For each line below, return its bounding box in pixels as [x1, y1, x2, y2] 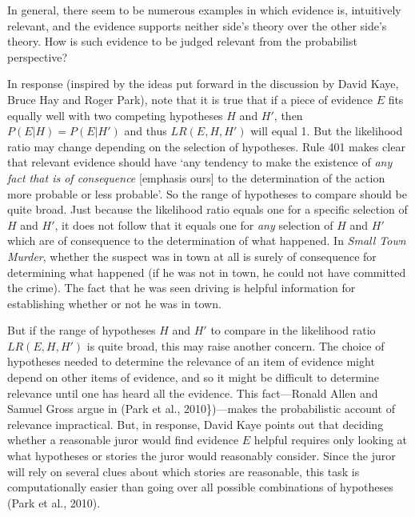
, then [273, 106, 303, 123]
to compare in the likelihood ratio [210, 322, 376, 339]
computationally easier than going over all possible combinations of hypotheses [7, 479, 393, 495]
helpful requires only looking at [253, 431, 408, 448]
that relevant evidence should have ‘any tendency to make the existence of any [7, 154, 393, 170]
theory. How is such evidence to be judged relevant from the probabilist [7, 33, 357, 50]
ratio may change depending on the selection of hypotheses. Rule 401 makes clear [7, 138, 405, 154]
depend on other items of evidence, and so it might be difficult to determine [7, 369, 379, 386]
